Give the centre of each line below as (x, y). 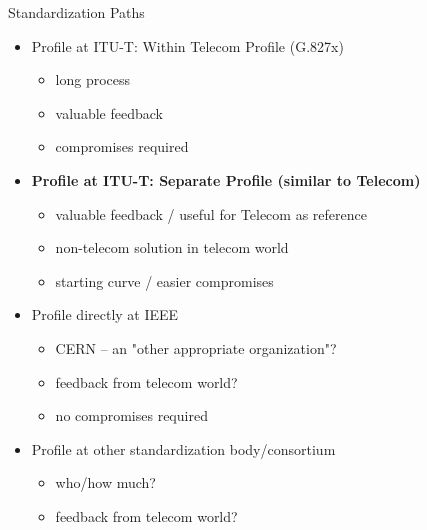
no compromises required (131, 415)
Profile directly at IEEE (105, 314)
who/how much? (105, 482)
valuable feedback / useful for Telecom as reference (211, 213)
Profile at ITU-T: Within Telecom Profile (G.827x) (187, 45)
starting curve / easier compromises (164, 280)
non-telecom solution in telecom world (172, 247)
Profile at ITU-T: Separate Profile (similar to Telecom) (226, 179)
